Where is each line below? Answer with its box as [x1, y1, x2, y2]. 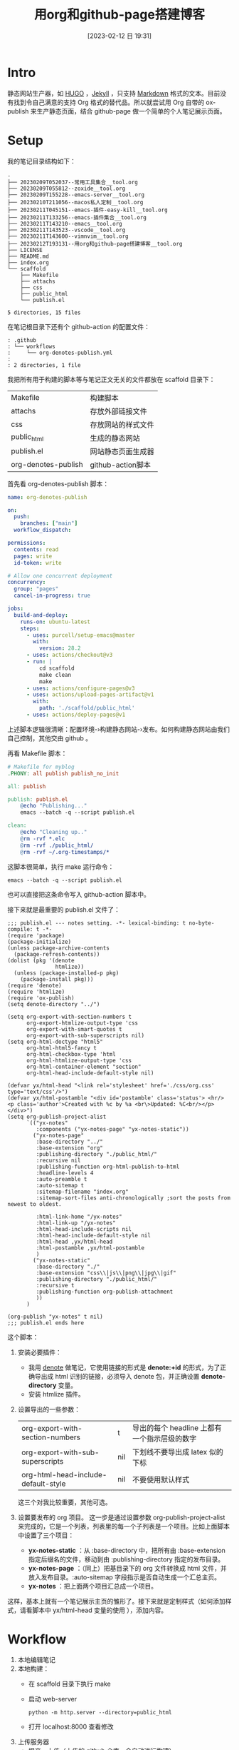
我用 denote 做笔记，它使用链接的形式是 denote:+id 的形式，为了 [28, 1363, 221, 1372]
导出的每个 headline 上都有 [132, 1422, 222, 1432]
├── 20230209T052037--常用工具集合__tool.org [7, 178, 139, 186]
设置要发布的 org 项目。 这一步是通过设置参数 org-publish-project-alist [17, 1513, 225, 1522]
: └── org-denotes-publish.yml [7, 349, 113, 356]
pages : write [14, 553, 53, 560]
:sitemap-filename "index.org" [36, 1188, 129, 1195]
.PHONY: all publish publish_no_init [7, 770, 119, 777]
